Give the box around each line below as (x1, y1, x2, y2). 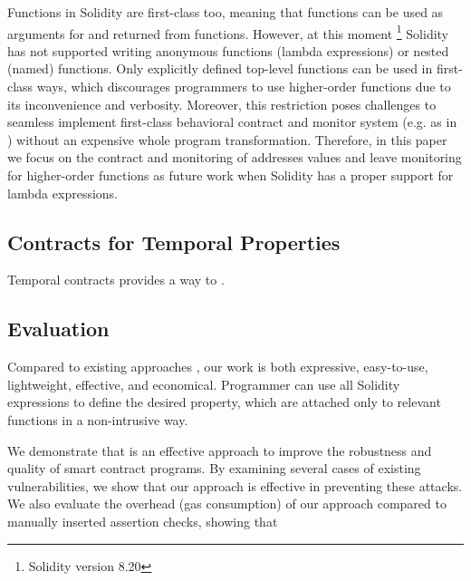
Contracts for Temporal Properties (7, 228, 341, 256)
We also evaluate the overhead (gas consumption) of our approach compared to (7, 494, 447, 513)
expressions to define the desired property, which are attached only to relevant (7, 392, 441, 412)
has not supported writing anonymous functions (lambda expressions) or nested (7, 41, 449, 60)
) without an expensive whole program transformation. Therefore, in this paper (7, 130, 447, 149)
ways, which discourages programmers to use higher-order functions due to (36, 77, 451, 96)
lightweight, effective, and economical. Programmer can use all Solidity (7, 374, 400, 393)
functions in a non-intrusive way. (7, 410, 188, 429)
